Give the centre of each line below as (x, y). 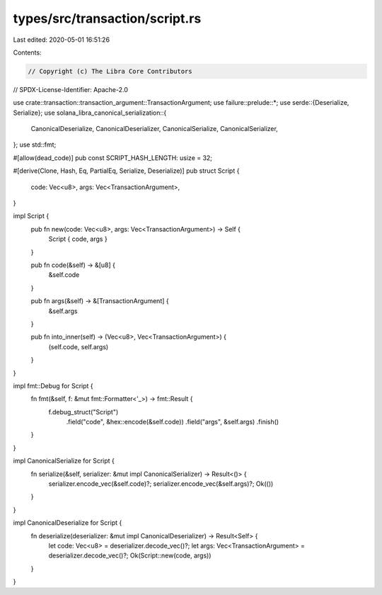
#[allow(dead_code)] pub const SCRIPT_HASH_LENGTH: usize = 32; (112, 158)
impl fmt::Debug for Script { (53, 385)
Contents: (27, 52)
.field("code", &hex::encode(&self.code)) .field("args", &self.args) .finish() (173, 422)
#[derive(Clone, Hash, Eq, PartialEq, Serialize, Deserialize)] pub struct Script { (126, 171)
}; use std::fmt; (35, 144)
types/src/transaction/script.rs (107, 18)
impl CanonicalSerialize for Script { (64, 461)
